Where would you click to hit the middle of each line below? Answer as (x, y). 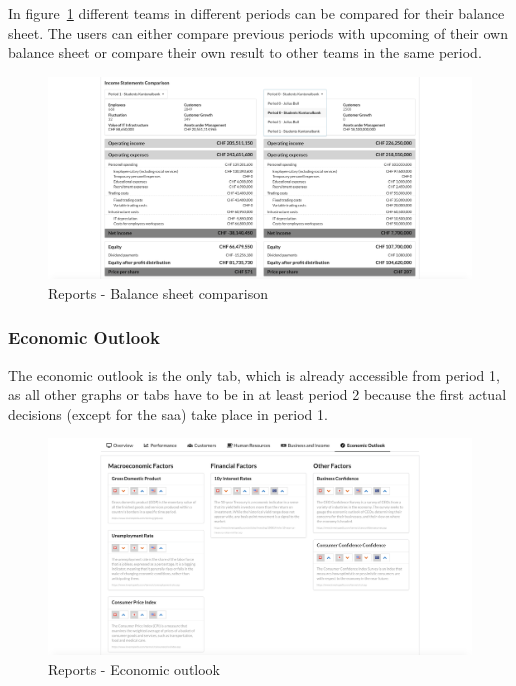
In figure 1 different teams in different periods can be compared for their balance (256, 13)
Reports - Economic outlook (134, 668)
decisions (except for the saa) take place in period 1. (168, 413)
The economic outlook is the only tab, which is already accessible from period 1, (254, 374)
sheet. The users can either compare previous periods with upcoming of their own (258, 32)
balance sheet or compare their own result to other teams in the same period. (245, 52)
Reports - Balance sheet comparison (158, 292)
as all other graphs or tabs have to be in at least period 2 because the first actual (257, 394)
